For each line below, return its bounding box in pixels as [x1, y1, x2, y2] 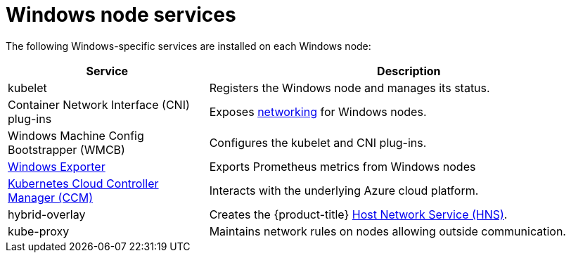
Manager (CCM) [8, 190, 94, 205]
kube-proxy [8, 224, 70, 238]
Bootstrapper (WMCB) [8, 142, 125, 157]
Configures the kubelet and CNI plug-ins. [209, 135, 427, 150]
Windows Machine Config [8, 128, 144, 143]
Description [377, 63, 441, 78]
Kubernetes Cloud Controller [8, 176, 159, 191]
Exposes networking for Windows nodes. [209, 104, 427, 119]
